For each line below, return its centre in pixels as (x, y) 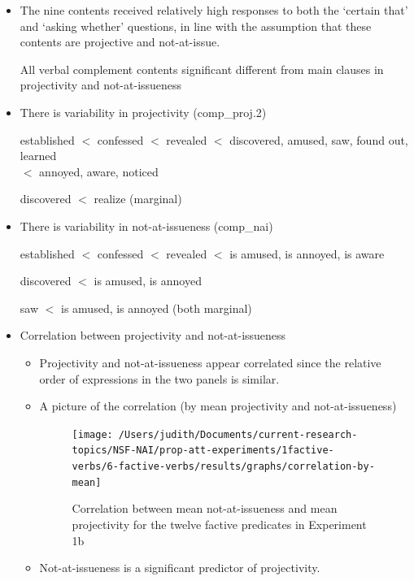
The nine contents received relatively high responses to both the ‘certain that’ (214, 10)
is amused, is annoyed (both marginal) (157, 308)
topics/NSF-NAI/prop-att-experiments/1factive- (203, 451)
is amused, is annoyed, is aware (307, 253)
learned (38, 156)
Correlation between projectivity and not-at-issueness (153, 335)
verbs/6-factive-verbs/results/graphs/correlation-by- (223, 466)
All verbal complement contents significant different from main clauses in (202, 69)
